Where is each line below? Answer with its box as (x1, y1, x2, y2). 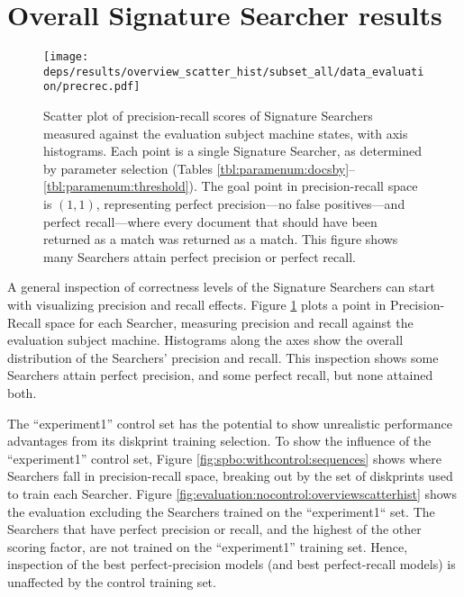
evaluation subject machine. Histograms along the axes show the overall (7, 330, 404, 349)
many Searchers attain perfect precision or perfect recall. (43, 247, 356, 266)
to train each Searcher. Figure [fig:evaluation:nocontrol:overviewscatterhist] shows (7, 484, 457, 502)
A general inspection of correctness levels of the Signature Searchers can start (7, 277, 435, 296)
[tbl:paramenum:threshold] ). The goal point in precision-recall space (43, 176, 418, 195)
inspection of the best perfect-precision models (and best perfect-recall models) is (7, 555, 456, 574)
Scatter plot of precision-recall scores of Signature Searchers (43, 106, 373, 125)
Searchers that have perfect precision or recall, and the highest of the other (7, 520, 422, 538)
